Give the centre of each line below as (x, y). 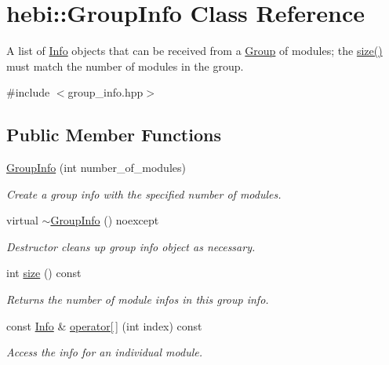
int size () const (44, 273)
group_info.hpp (105, 92)
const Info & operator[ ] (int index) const (104, 325)
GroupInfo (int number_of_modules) (96, 168)
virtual (22, 220)
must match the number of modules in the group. (125, 66)
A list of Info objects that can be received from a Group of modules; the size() (194, 51)
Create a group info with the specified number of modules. (144, 193)
